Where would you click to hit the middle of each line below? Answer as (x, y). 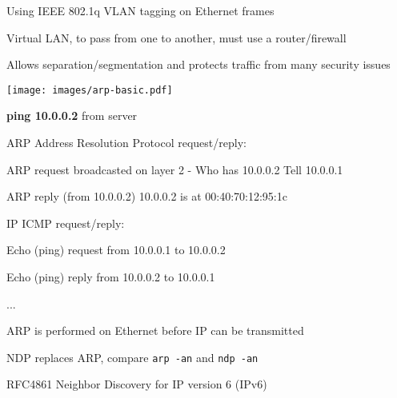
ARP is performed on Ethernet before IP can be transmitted (155, 330)
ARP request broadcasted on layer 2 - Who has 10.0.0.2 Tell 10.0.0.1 (175, 169)
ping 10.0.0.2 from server (72, 115)
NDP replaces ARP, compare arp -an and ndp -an (132, 357)
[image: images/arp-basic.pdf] (90, 90)
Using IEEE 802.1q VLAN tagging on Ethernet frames (140, 10)
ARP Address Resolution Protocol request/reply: (126, 143)
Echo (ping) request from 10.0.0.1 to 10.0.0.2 (116, 250)
